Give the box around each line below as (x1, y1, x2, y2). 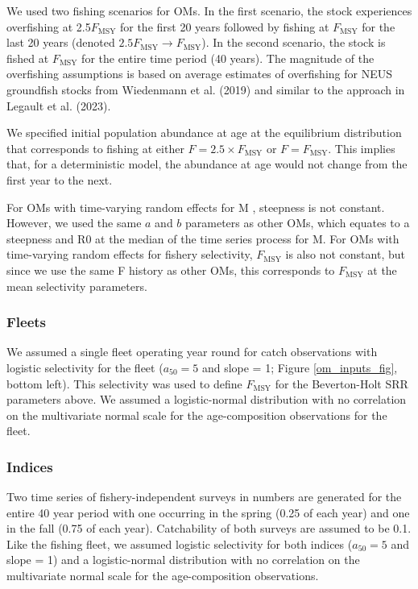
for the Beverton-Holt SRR (275, 375, 408, 392)
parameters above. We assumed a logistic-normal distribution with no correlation (6, 391, 407, 408)
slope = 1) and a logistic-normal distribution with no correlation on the (6, 551, 360, 568)
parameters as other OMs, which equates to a (185, 214, 410, 231)
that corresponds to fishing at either (6, 139, 184, 156)
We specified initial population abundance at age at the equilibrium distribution (6, 124, 402, 141)
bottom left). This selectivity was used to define (6, 375, 242, 392)
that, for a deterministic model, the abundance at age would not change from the (6, 156, 408, 172)
